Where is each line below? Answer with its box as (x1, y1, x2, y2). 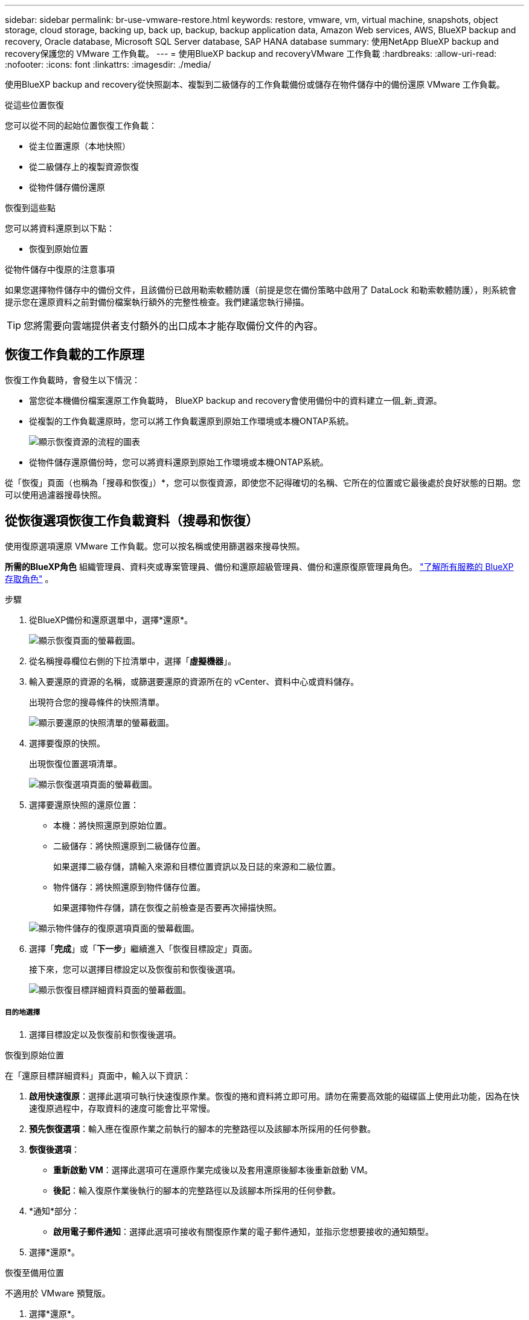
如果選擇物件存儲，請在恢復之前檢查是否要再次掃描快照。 (53, 902, 281, 913)
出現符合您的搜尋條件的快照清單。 (29, 696, 164, 707)
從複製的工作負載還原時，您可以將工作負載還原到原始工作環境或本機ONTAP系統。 (29, 415, 354, 426)
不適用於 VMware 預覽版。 (5, 1288, 111, 1299)
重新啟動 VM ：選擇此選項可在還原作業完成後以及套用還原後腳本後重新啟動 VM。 (53, 1165, 373, 1176)
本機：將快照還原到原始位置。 (53, 820, 172, 830)
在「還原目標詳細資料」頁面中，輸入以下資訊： (5, 1070, 191, 1081)
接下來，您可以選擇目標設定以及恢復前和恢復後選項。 (29, 963, 240, 974)
